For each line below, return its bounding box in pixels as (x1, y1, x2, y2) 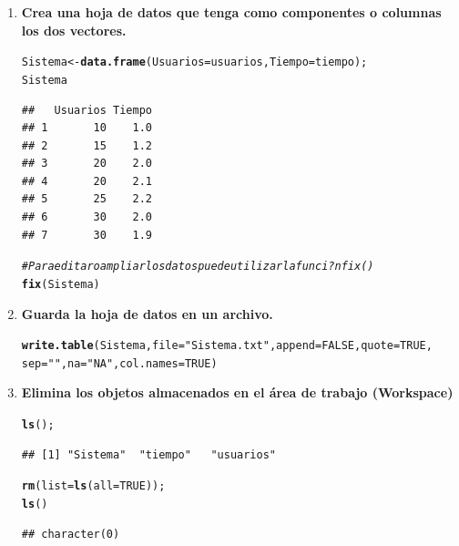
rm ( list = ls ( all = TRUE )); (21, 479, 166, 493)
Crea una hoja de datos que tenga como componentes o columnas (21, 3, 442, 21)
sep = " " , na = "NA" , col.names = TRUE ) (21, 356, 218, 370)
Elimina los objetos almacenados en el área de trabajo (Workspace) (21, 383, 454, 402)
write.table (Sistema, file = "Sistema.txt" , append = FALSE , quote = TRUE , (21, 339, 433, 353)
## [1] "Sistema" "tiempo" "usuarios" (21, 448, 276, 461)
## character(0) (21, 527, 120, 541)
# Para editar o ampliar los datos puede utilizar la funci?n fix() (21, 260, 374, 273)
